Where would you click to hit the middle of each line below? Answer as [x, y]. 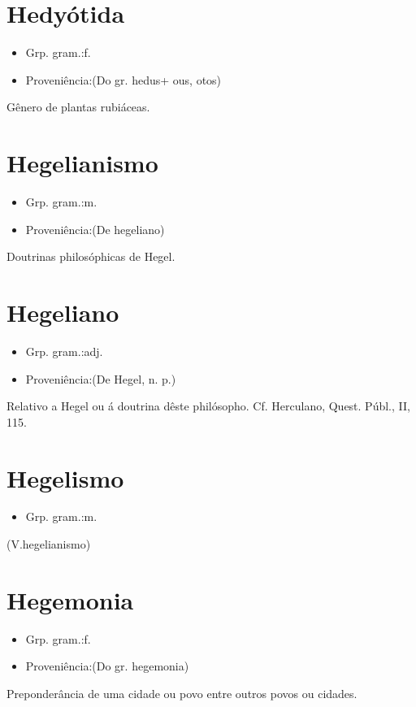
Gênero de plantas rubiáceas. [78, 107]
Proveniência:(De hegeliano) [95, 229]
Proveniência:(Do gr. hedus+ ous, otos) [123, 79]
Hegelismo [65, 477]
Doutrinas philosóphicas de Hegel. [91, 256]
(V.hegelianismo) [49, 544]
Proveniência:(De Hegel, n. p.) [101, 378]
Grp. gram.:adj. [64, 351]
